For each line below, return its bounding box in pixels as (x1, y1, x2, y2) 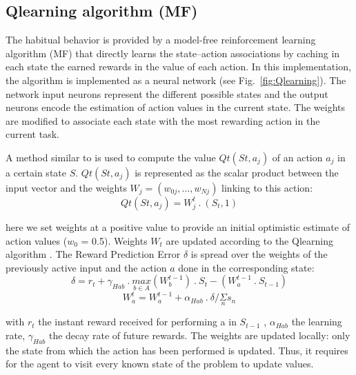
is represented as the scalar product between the (135, 165, 339, 179)
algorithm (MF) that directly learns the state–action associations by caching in (6, 45, 340, 60)
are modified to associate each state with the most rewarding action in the (6, 113, 320, 128)
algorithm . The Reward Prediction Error (6, 247, 181, 261)
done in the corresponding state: (178, 260, 315, 274)
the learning (291, 314, 342, 329)
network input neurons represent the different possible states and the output (6, 86, 328, 101)
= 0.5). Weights (81, 233, 148, 247)
